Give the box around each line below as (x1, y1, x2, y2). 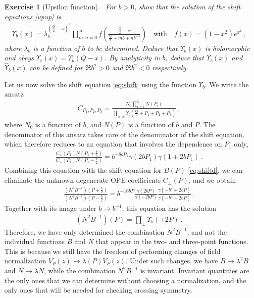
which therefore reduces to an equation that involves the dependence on (4, 139, 222, 149)
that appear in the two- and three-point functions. (96, 236, 249, 247)
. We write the (205, 79, 249, 89)
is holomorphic (205, 43, 250, 53)
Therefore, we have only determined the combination (4, 226, 165, 237)
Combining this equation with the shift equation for (4, 165, 162, 175)
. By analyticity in (104, 52, 160, 63)
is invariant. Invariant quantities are (140, 265, 250, 276)
